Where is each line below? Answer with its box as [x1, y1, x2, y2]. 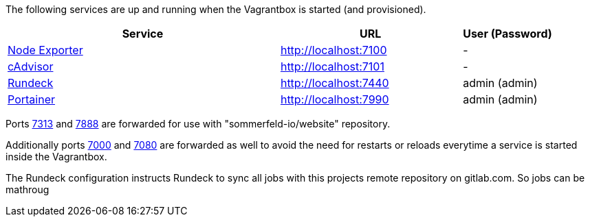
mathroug [6, 184, 50, 195]
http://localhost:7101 [280, 60, 384, 73]
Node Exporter [8, 43, 83, 57]
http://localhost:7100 [280, 43, 387, 57]
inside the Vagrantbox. [6, 151, 107, 162]
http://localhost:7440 [280, 76, 389, 90]
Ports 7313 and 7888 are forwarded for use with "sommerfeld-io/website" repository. [6, 118, 391, 129]
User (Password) [463, 27, 552, 40]
